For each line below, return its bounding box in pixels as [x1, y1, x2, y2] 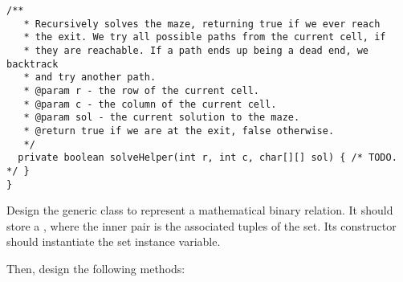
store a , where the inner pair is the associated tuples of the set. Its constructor [6, 217, 397, 234]
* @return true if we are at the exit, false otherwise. [23, 125, 335, 137]
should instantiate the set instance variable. [6, 233, 221, 250]
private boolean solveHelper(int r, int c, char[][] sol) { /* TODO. [18, 152, 397, 164]
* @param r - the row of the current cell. [23, 84, 259, 96]
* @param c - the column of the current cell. [23, 98, 277, 110]
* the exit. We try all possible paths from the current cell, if [23, 31, 386, 43]
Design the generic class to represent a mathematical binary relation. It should [6, 202, 393, 219]
